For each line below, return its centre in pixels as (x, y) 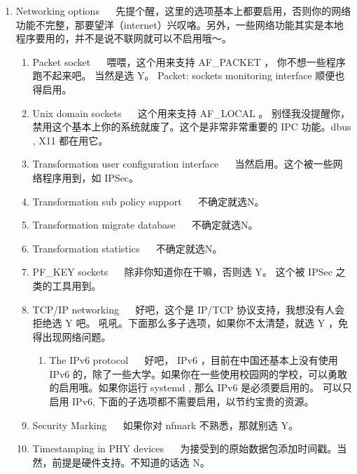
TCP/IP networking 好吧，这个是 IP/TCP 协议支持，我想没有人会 (188, 309)
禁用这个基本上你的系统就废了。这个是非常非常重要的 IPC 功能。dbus (192, 127)
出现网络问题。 (77, 336)
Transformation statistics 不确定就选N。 (127, 248)
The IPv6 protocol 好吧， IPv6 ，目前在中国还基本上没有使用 (194, 360)
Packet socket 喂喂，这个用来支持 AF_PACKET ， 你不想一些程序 (189, 61)
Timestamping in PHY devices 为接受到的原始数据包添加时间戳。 (185, 448)
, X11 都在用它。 (70, 140)
